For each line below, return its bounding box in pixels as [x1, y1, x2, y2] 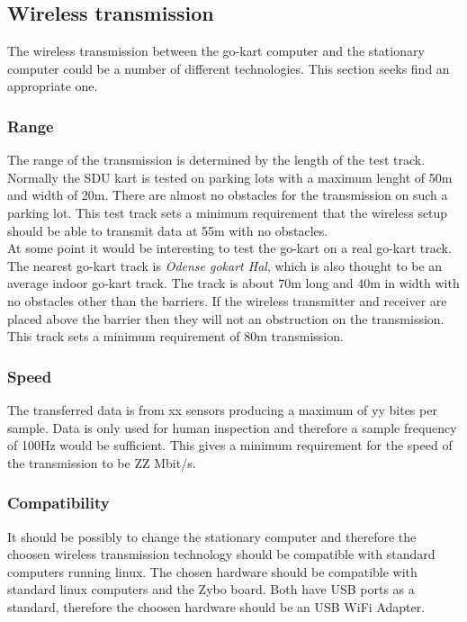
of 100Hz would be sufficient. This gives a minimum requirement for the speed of [7, 436, 453, 455]
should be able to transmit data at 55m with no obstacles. [7, 221, 328, 239]
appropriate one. [7, 77, 98, 95]
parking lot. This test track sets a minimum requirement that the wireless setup [7, 203, 448, 221]
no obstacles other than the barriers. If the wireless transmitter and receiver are [7, 291, 447, 310]
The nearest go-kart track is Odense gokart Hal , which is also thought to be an [7, 256, 443, 275]
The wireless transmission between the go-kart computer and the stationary [7, 41, 425, 60]
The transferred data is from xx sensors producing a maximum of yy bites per [7, 400, 437, 419]
